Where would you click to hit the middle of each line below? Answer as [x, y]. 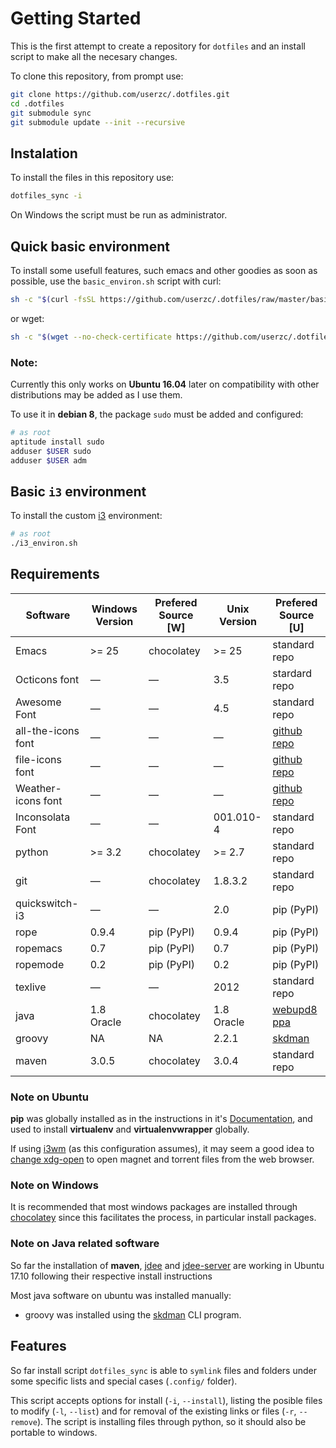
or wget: [27, 318]
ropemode [40, 964]
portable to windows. [54, 1432]
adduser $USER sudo [51, 451]
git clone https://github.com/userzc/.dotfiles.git [120, 94]
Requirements [55, 574]
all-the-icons [47, 730]
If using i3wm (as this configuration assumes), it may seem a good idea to [162, 1149]
